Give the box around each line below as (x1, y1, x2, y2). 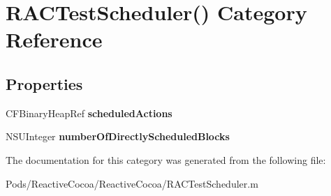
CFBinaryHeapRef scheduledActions (6, 105, 172, 120)
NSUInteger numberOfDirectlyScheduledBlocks (6, 129, 230, 144)
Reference (6, 25, 103, 54)
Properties (6, 73, 83, 94)
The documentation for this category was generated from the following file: (6, 152, 326, 167)
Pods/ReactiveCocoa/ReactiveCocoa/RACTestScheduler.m (6, 176, 258, 190)
